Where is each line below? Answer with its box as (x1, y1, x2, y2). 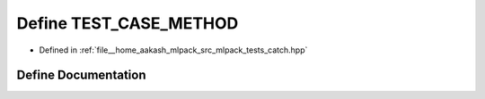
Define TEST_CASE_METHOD (16, 13, 239, 33)
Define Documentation (16, 68, 146, 83)
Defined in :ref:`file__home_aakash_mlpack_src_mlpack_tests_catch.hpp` (39, 45, 308, 55)
